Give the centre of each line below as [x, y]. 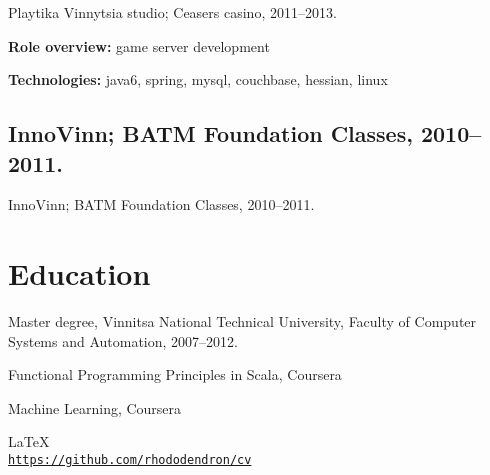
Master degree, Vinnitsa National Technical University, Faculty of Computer [242, 321]
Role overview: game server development [139, 45]
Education [79, 273]
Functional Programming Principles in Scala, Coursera [175, 374]
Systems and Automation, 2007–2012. [123, 340]
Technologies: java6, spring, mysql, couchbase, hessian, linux [198, 79]
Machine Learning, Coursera [95, 407]
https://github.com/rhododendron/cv [130, 460]
